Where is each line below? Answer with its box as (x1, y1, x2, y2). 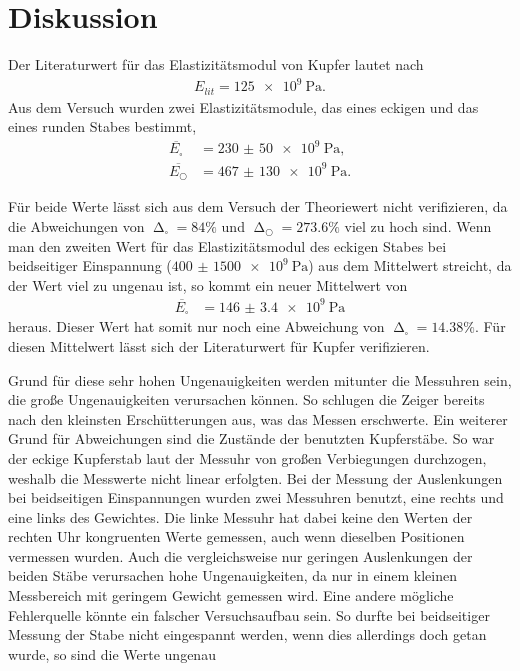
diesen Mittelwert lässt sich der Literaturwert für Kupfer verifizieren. (8, 335, 430, 356)
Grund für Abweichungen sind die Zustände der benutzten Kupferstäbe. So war (8, 428, 495, 449)
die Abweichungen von (8, 216, 145, 236)
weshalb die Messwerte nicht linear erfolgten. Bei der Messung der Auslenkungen (8, 467, 503, 488)
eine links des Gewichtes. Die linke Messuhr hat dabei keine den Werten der (8, 506, 473, 527)
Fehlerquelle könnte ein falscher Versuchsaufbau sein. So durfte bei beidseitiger (8, 604, 490, 625)
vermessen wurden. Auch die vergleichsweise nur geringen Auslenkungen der (8, 545, 473, 566)
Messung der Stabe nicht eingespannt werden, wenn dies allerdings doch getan (8, 624, 487, 645)
